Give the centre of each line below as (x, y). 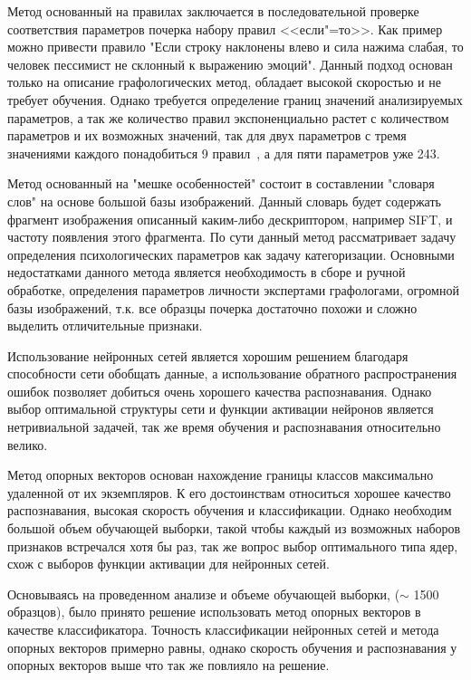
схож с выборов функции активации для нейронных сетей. (168, 564)
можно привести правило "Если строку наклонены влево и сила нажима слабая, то (235, 47)
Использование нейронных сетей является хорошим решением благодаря (208, 355)
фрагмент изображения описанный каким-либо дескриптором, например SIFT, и (230, 219)
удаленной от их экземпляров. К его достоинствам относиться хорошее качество (229, 492)
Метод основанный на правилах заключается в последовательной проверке (213, 11)
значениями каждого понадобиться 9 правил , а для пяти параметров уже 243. (224, 153)
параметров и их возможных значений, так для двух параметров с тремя (207, 135)
